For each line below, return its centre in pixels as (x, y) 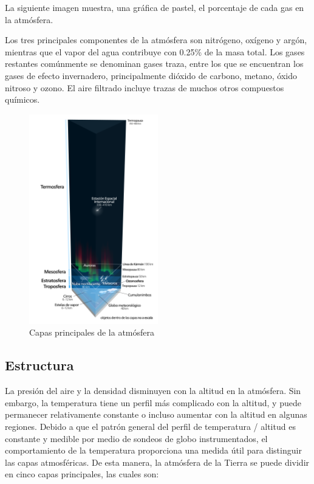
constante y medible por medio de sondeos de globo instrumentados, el (136, 438)
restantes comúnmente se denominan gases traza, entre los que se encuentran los (154, 64)
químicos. (22, 99)
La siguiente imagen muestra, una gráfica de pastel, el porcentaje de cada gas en (155, 7)
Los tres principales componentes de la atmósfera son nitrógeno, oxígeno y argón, (156, 40)
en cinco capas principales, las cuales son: (82, 474)
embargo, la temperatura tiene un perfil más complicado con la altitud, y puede (153, 402)
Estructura (39, 365)
